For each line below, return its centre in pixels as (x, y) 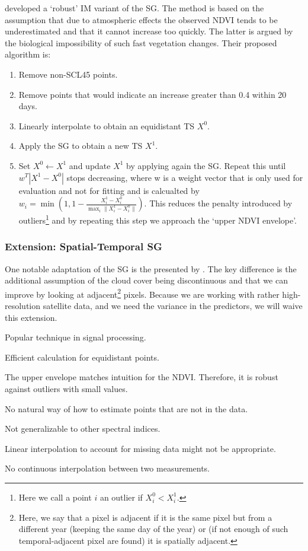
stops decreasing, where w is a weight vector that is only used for (185, 177)
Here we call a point (55, 497)
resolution (23, 306)
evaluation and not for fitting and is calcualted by (109, 190)
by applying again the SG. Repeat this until (206, 165)
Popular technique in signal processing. (76, 337)
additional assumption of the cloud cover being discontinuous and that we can (146, 280)
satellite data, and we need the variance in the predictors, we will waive (173, 306)
